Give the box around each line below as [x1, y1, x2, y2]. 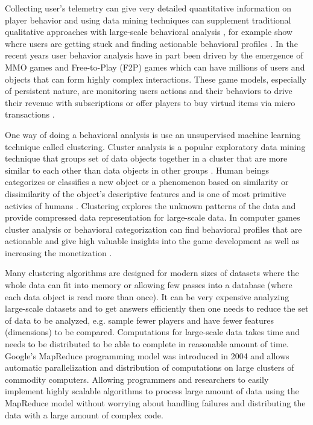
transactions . [5, 108, 55, 121]
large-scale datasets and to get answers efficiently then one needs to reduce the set [5, 302, 309, 315]
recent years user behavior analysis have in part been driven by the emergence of [5, 49, 303, 61]
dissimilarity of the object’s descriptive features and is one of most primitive [5, 187, 286, 200]
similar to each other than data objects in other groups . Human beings [5, 163, 269, 176]
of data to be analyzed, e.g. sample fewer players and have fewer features [5, 313, 274, 326]
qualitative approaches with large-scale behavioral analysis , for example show [5, 25, 292, 38]
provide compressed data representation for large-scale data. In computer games [5, 211, 300, 224]
